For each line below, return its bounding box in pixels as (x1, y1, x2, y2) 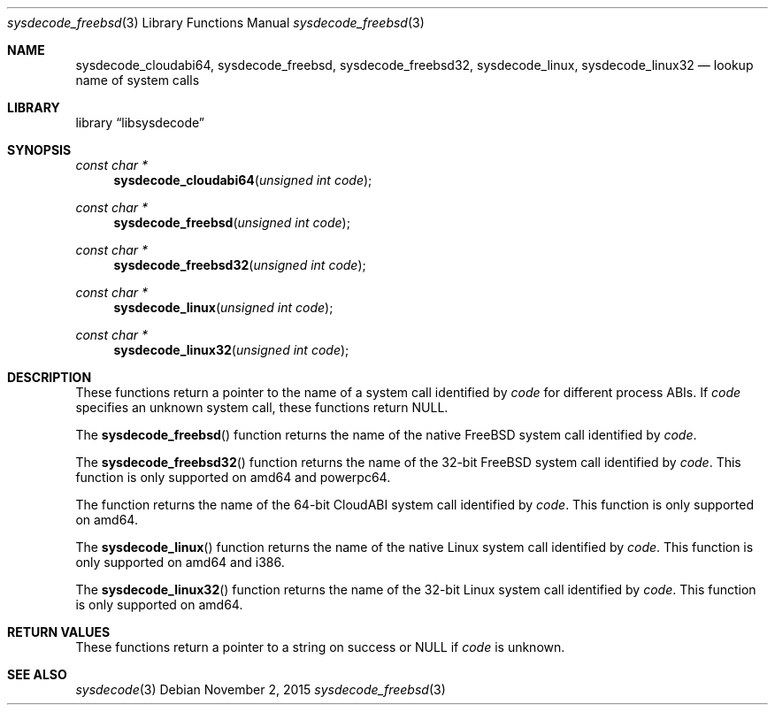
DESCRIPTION (7, 370, 92, 385)
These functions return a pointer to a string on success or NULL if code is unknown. (75, 639, 565, 655)
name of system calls (75, 73, 200, 88)
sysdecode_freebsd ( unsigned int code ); (113, 215, 350, 230)
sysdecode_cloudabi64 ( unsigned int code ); (113, 172, 372, 188)
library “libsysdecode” (75, 115, 205, 130)
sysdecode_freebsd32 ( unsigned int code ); (113, 257, 366, 272)
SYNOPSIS (7, 142, 72, 157)
